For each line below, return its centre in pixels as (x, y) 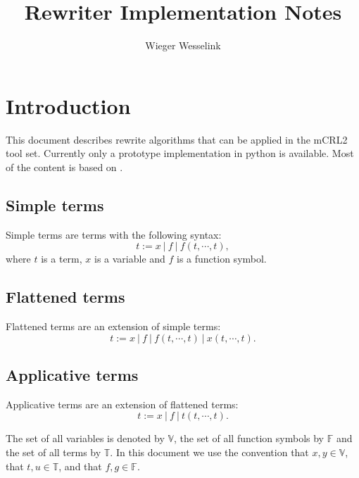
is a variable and (130, 259)
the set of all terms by (53, 452)
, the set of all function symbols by (249, 438)
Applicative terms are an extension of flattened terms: (122, 404)
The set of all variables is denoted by (85, 438)
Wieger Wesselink (183, 45)
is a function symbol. (222, 259)
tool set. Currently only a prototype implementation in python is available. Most (180, 153)
